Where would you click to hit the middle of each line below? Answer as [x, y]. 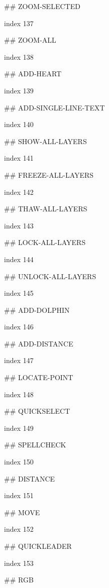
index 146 [19, 327]
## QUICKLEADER [38, 546]
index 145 [19, 293]
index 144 [19, 259]
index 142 [19, 192]
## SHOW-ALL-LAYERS [45, 141]
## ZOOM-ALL [30, 40]
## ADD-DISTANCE [39, 343]
